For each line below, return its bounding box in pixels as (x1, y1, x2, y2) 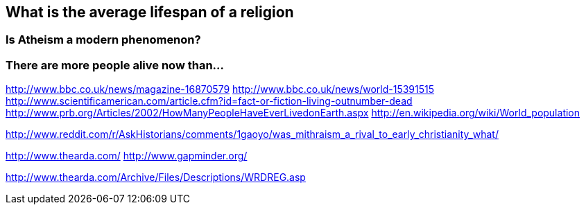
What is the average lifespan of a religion (6, 3, 294, 21)
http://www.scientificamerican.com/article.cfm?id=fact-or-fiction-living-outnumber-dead (6, 95, 413, 107)
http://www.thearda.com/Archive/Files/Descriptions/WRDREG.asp (6, 171, 306, 184)
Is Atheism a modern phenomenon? (6, 33, 201, 47)
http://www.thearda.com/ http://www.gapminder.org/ (6, 150, 248, 162)
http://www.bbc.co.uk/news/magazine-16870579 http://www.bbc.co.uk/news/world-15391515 (6, 83, 435, 96)
